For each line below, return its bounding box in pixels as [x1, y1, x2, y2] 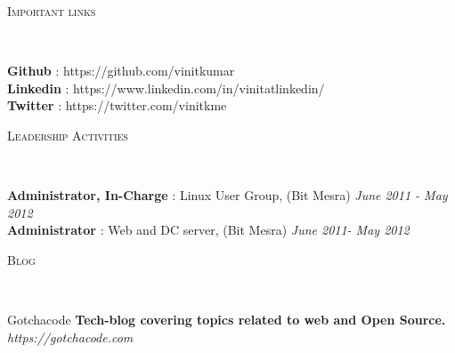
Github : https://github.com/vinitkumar [7, 61, 235, 80]
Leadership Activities [7, 125, 128, 144]
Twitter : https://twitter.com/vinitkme [7, 96, 227, 115]
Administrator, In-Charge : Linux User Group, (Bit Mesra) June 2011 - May [7, 186, 448, 205]
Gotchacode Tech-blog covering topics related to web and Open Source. [7, 310, 446, 329]
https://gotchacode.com [7, 327, 134, 346]
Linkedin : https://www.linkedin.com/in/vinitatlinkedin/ [7, 78, 325, 97]
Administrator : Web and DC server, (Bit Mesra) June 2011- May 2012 [7, 221, 410, 239]
